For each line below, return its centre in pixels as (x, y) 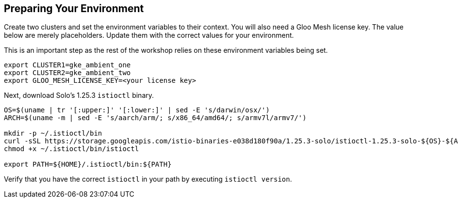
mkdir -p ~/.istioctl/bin (53, 133)
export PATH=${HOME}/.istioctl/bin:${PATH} (88, 164)
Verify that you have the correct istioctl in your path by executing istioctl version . (148, 179)
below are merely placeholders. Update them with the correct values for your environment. (149, 35)
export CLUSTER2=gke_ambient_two (67, 73)
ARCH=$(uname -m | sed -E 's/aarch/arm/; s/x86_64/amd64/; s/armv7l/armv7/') (155, 118)
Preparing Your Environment (74, 8)
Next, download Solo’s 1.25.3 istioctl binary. (79, 95)
